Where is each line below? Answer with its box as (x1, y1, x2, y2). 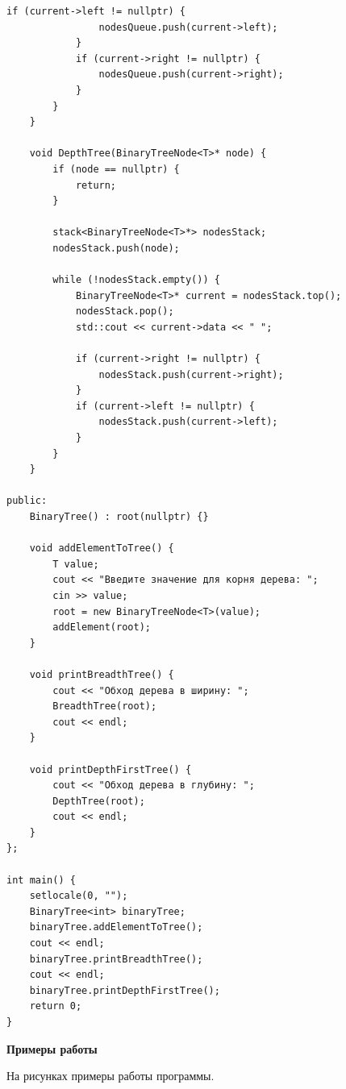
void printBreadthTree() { (29, 668, 174, 680)
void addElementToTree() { (29, 542, 174, 555)
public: (6, 495, 48, 507)
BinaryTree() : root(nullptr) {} (29, 511, 209, 522)
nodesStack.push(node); (52, 242, 180, 254)
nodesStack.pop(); (75, 306, 174, 318)
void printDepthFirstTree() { (29, 763, 192, 775)
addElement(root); (52, 621, 151, 634)
